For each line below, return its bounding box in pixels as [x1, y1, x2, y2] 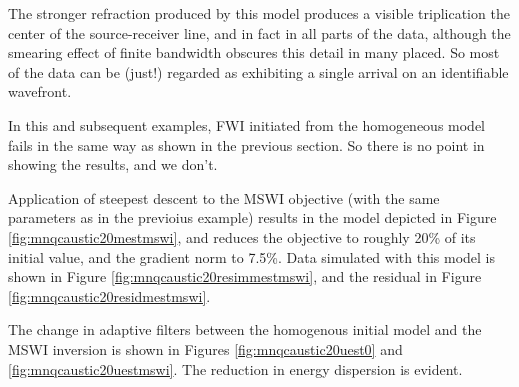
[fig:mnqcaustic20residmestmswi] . [8, 285, 211, 306]
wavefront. [8, 81, 72, 102]
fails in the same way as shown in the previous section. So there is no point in [8, 134, 485, 155]
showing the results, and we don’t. [8, 154, 218, 175]
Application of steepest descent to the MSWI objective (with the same [8, 187, 440, 208]
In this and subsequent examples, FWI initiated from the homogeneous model [8, 114, 486, 135]
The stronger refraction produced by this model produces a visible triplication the [8, 3, 510, 23]
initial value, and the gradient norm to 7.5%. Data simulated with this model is [8, 246, 496, 267]
